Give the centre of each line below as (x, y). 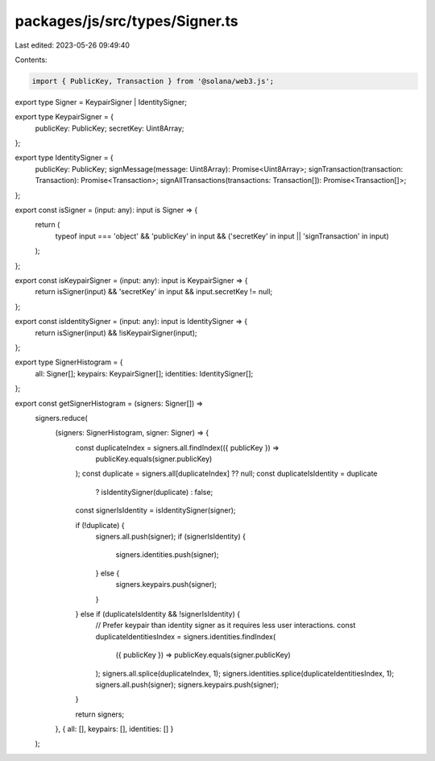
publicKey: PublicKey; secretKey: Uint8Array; (110, 128)
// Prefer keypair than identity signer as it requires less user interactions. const (226, 626)
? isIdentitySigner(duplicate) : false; (154, 492)
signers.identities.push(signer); (167, 555)
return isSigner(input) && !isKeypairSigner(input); (116, 333)
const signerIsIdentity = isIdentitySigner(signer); (156, 510)
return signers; (100, 714)
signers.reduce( (61, 418)
